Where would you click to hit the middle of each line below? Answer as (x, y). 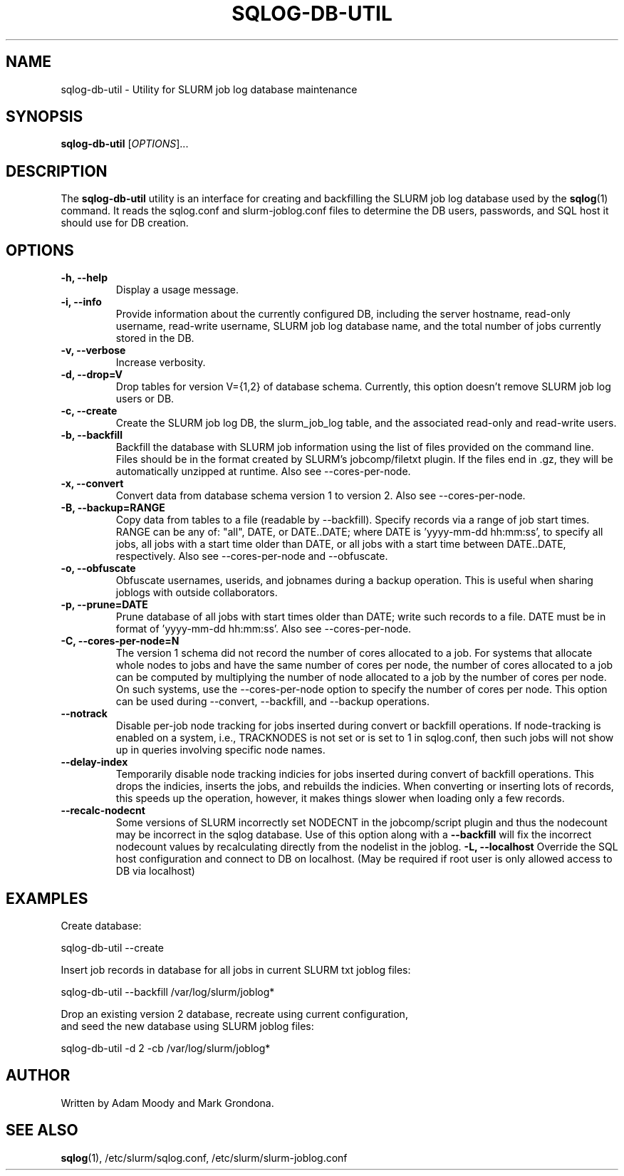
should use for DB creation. (125, 223)
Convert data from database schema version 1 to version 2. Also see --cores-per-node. (321, 496)
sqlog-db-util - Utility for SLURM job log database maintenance (209, 89)
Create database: (101, 925)
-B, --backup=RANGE (113, 508)
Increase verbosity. (161, 363)
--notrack (84, 714)
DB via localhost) (155, 871)
